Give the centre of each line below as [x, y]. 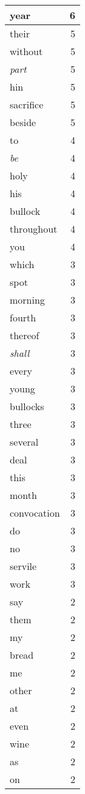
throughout [34, 229]
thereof [25, 335]
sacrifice [27, 104]
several [24, 442]
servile [23, 566]
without [26, 51]
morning [27, 300]
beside [23, 122]
